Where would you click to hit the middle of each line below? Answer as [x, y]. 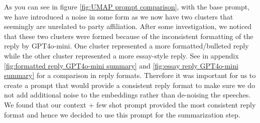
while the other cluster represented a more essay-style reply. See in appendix [121, 55]
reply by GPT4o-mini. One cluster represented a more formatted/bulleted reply [126, 46]
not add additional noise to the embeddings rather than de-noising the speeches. [127, 95]
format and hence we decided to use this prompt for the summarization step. [122, 114]
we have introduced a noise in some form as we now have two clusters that [119, 16]
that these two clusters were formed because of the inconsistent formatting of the [129, 36]
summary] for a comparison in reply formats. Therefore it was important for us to [130, 75]
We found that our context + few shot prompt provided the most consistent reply [130, 104]
